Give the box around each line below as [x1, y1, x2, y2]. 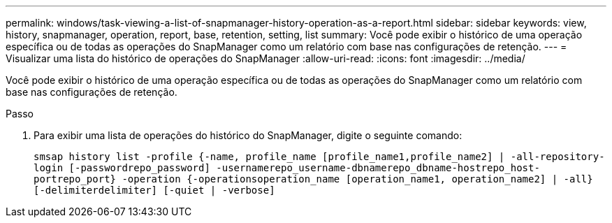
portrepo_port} [34, 173, 117, 185]
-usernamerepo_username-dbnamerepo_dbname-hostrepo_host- [216, 162, 540, 173]
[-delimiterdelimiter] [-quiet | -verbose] [34, 185, 275, 196]
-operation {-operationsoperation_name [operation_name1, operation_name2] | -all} [122, 173, 593, 185]
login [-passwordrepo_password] [34, 162, 210, 173]
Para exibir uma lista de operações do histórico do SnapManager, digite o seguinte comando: [34, 129, 462, 141]
